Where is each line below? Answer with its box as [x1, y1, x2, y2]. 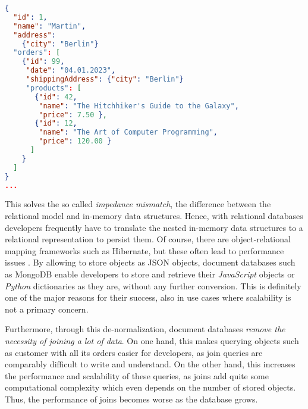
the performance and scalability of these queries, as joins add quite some [5, 369, 269, 382]
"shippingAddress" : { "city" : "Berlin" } [26, 75, 184, 83]
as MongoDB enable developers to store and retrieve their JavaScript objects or [5, 267, 295, 280]
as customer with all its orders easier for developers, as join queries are [5, 346, 263, 358]
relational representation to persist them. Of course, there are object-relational [5, 233, 291, 245]
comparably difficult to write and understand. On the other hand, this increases [5, 358, 296, 370]
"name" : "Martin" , [13, 21, 86, 30]
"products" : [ [26, 83, 81, 92]
